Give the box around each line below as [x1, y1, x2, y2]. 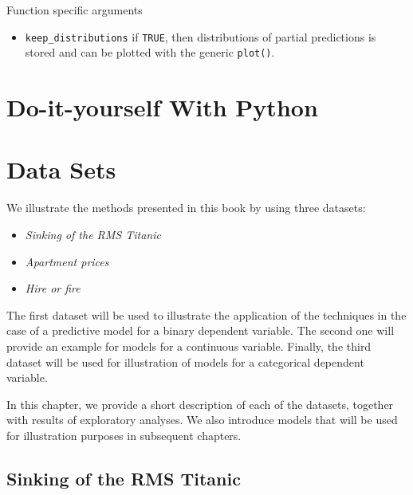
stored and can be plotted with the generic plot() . [25, 44, 275, 61]
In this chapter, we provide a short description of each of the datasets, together [6, 395, 394, 412]
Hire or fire [25, 280, 81, 297]
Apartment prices [25, 253, 109, 269]
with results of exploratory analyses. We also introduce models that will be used [6, 411, 398, 428]
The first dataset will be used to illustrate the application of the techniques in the [6, 306, 407, 323]
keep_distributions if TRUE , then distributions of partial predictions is [25, 28, 376, 45]
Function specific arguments [6, 2, 143, 18]
